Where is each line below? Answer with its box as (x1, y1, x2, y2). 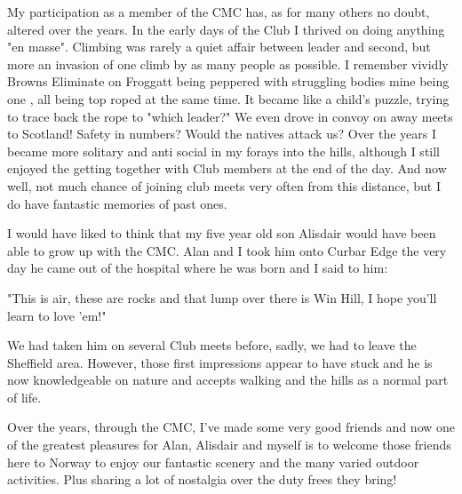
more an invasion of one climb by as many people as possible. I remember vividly (7, 54, 449, 73)
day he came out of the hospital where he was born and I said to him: (7, 259, 388, 277)
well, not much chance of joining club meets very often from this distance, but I (7, 176, 441, 195)
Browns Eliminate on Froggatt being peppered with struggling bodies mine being (7, 72, 450, 91)
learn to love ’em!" (7, 306, 107, 324)
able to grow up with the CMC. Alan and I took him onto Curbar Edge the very (7, 241, 447, 259)
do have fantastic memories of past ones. (7, 194, 227, 212)
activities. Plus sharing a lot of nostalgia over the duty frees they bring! (7, 470, 397, 489)
